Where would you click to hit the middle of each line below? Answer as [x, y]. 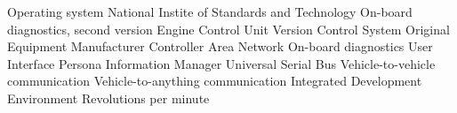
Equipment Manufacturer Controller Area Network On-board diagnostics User [220, 46]
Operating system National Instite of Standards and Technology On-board [210, 11]
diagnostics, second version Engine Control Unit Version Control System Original [228, 29]
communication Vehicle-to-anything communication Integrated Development [215, 81]
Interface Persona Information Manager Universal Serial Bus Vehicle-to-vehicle [221, 63]
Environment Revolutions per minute [108, 98]
